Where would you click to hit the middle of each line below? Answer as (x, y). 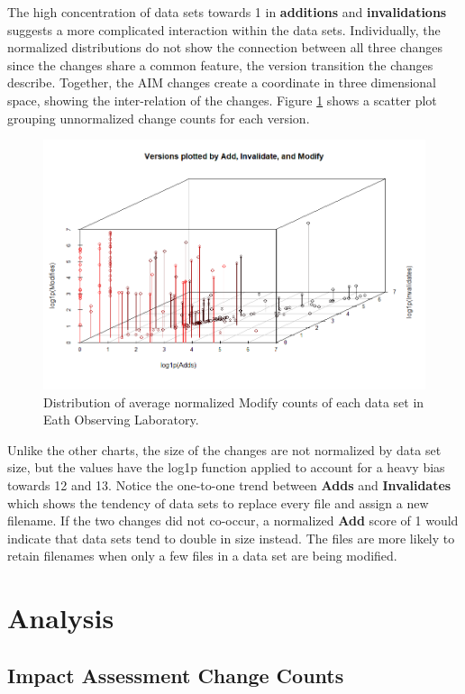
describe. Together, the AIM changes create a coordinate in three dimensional (222, 82)
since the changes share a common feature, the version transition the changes (220, 64)
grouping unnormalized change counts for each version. (159, 118)
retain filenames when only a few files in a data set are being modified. (202, 556)
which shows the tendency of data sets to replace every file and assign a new (218, 502)
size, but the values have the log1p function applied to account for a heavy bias (226, 467)
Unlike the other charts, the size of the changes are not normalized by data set (224, 449)
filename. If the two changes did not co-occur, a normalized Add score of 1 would (233, 520)
